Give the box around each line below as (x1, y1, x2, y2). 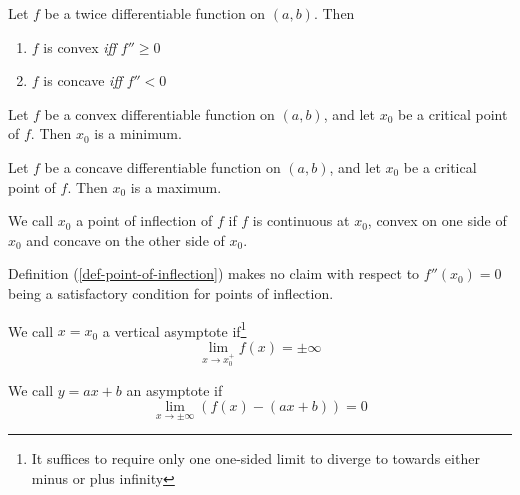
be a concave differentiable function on (44, 156, 281, 177)
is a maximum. (130, 176, 222, 197)
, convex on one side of (367, 210, 507, 231)
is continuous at (252, 210, 350, 231)
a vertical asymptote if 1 (102, 317, 247, 341)
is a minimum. (94, 123, 182, 144)
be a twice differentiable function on (44, 3, 266, 23)
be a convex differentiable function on (44, 103, 275, 124)
